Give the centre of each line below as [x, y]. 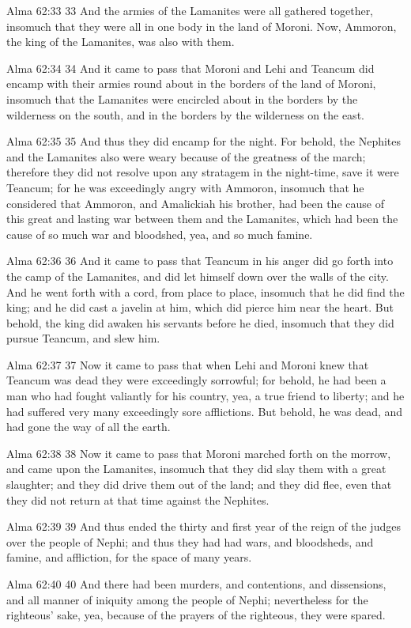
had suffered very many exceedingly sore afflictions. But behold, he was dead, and [205, 411]
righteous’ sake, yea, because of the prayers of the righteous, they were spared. [196, 615]
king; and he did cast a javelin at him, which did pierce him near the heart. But [200, 307]
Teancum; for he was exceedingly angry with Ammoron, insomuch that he [185, 187]
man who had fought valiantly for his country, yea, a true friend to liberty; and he [205, 396]
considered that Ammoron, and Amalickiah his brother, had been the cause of [195, 203]
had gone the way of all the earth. [89, 427]
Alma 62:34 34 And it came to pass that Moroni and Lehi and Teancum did [190, 68]
